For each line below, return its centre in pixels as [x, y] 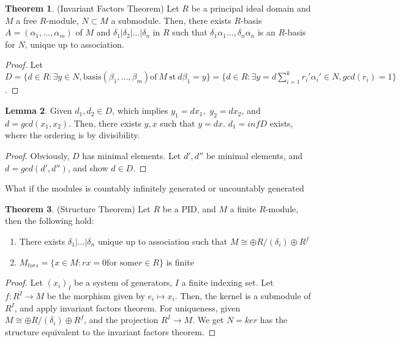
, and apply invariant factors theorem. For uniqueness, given [127, 307]
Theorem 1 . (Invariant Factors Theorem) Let [92, 8]
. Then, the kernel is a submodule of [243, 296]
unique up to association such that [163, 241]
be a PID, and [189, 208]
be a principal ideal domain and [251, 8]
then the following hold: [50, 221]
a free [27, 20]
